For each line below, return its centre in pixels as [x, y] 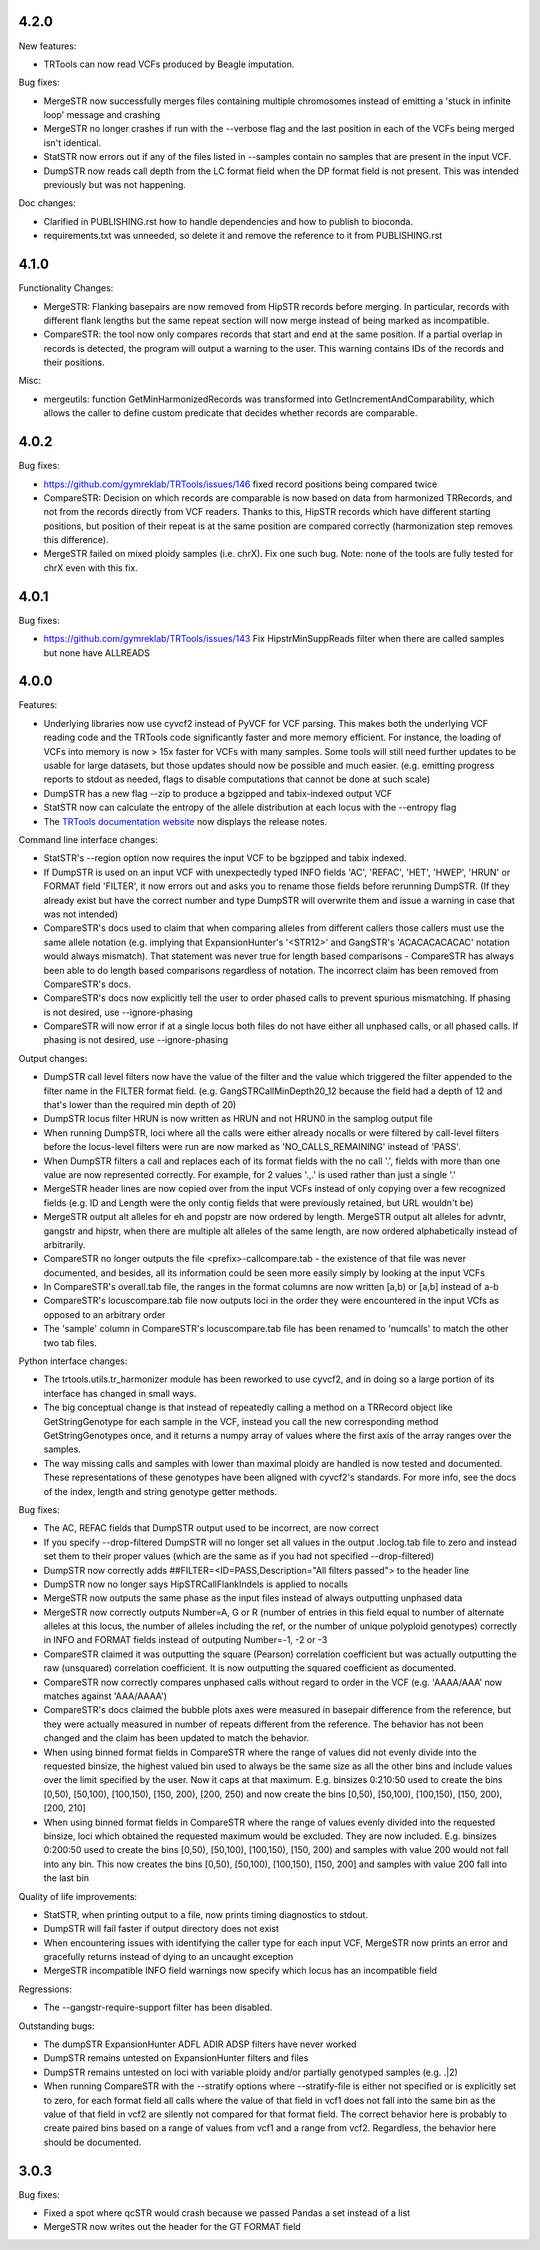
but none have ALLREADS [96, 652]
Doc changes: [47, 203]
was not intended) [81, 914]
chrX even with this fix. [91, 567]
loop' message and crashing [102, 115]
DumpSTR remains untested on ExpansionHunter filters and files [176, 2058]
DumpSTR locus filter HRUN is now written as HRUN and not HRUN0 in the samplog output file [238, 1119]
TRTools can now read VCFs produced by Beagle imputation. [169, 64]
